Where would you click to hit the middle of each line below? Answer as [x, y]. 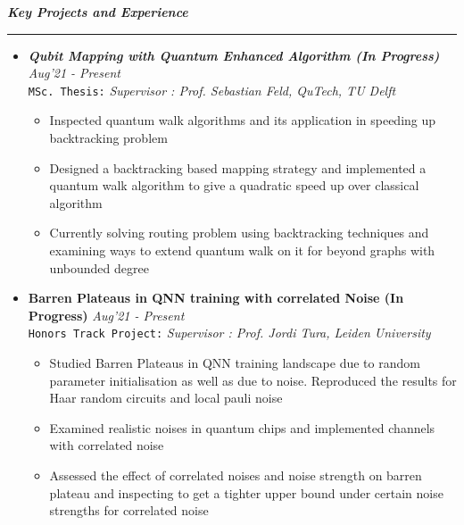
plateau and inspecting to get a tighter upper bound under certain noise [246, 492]
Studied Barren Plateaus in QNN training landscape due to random [235, 363]
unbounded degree [99, 267]
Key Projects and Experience [98, 12]
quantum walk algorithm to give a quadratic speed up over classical [234, 185]
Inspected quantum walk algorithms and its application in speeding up [243, 120]
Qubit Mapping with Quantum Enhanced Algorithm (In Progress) [234, 55]
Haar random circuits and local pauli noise [166, 398]
